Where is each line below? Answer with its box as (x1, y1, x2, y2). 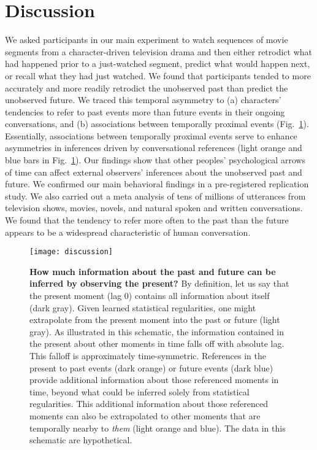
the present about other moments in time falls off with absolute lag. (29, 337, 285, 350)
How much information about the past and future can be (29, 265, 276, 277)
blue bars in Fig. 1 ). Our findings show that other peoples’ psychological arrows (5, 153, 306, 166)
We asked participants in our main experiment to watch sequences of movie (5, 33, 288, 46)
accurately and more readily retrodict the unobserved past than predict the (5, 81, 288, 94)
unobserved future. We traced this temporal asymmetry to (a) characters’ (5, 93, 281, 106)
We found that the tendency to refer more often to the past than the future (5, 214, 289, 227)
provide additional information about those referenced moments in (29, 373, 279, 386)
